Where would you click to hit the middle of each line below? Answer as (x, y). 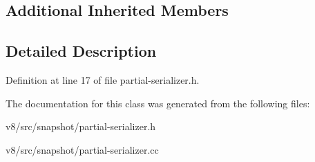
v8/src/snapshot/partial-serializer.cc (82, 149)
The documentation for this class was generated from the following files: (158, 103)
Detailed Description (81, 51)
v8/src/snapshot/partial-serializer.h (81, 126)
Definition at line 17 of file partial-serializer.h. (103, 79)
